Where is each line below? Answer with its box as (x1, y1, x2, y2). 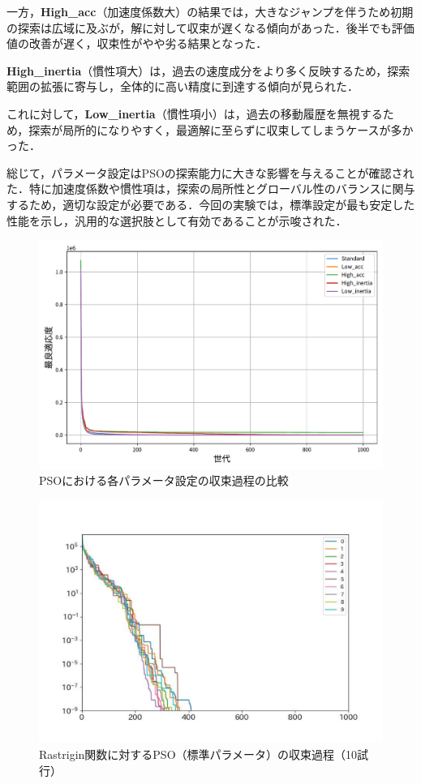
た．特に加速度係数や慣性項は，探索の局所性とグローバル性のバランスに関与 (6, 180, 415, 197)
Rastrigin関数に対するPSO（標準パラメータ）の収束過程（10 (39, 745, 358, 762)
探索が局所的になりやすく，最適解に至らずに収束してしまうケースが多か (28, 121, 414, 138)
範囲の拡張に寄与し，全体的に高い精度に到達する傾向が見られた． (6, 78, 359, 95)
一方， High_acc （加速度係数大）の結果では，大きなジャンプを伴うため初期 (6, 3, 414, 19)
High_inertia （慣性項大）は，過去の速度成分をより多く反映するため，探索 (6, 62, 410, 79)
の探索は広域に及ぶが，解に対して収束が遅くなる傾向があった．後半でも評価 (6, 19, 415, 36)
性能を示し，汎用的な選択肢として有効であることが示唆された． (6, 212, 347, 229)
